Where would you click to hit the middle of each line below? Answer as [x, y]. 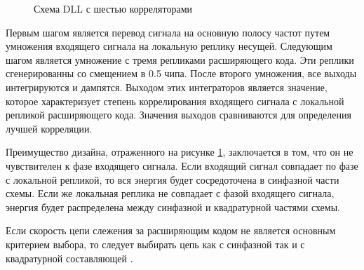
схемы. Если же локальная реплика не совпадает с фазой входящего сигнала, [170, 193]
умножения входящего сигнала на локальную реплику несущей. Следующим [169, 46]
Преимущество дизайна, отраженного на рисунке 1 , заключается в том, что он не [180, 152]
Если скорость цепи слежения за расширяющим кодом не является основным [171, 230]
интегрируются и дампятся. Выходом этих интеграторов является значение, [167, 87]
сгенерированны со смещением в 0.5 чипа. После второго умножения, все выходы [181, 73]
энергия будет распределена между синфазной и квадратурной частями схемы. [173, 207]
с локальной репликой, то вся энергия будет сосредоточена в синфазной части [173, 179]
